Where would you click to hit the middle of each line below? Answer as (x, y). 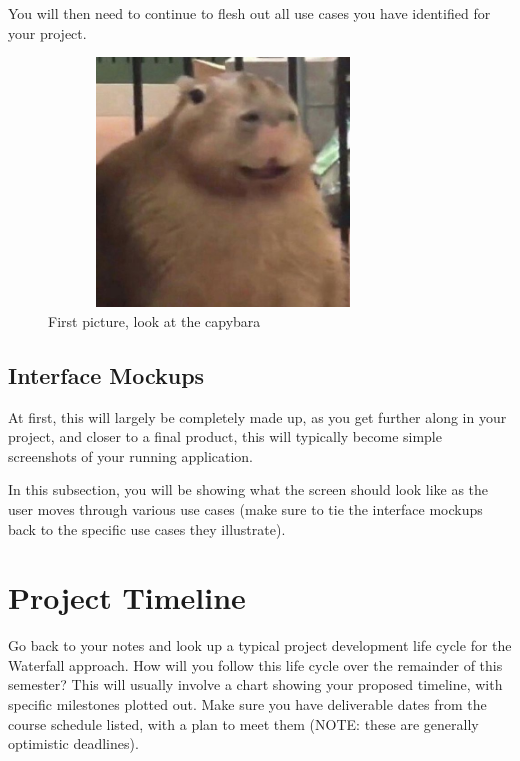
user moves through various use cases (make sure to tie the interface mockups (245, 508)
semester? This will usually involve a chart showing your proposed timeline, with (255, 684)
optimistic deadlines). (73, 743)
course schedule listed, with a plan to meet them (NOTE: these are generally (243, 723)
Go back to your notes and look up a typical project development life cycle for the (260, 645)
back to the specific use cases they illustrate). (147, 528)
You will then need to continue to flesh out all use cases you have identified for (249, 13)
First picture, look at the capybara (154, 320)
